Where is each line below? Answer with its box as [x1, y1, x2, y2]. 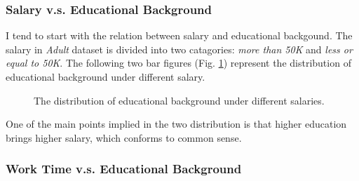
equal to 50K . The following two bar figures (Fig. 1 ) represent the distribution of [6, 55, 351, 70]
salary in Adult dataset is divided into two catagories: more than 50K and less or [6, 41, 353, 56]
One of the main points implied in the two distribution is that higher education [6, 116, 347, 131]
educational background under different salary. [6, 69, 205, 83]
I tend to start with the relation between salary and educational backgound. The [6, 28, 353, 43]
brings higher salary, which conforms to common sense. [6, 130, 242, 145]
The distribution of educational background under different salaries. [34, 93, 325, 107]
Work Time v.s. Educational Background [6, 160, 242, 177]
